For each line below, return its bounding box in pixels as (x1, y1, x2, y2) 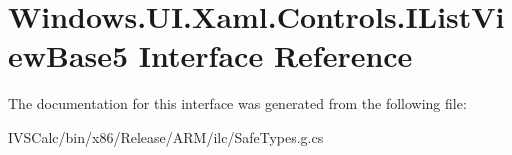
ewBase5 (8, 35, 129, 76)
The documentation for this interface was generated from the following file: (8, 93, 467, 114)
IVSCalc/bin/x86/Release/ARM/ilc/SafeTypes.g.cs (8, 126, 324, 147)
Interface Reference (138, 35, 413, 76)
